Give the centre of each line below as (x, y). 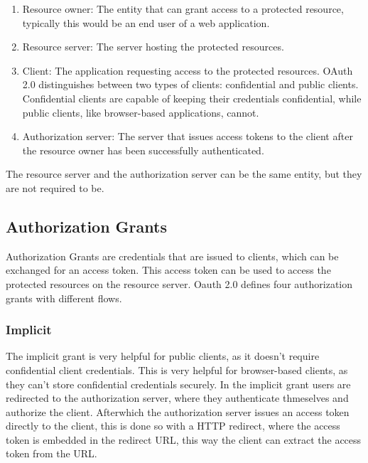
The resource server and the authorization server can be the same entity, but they (184, 174)
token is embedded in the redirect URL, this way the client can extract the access (184, 439)
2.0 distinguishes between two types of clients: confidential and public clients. (190, 84)
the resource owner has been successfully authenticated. (143, 150)
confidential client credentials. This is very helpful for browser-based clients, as (177, 369)
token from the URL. (52, 453)
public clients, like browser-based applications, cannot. (141, 112)
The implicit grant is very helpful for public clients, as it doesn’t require (163, 356)
